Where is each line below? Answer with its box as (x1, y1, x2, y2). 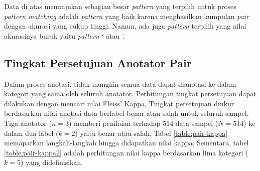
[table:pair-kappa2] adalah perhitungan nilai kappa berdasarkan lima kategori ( (4, 147, 248, 157)
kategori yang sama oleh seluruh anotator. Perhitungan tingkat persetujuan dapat (4, 88, 256, 99)
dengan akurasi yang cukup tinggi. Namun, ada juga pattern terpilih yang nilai (4, 21, 246, 31)
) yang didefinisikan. (20, 157, 83, 167)
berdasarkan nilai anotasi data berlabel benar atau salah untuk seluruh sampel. (4, 108, 249, 118)
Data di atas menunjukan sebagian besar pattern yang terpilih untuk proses (4, 1, 236, 11)
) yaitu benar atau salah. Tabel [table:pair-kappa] (75, 127, 228, 138)
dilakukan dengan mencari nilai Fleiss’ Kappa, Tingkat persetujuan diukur (4, 98, 234, 108)
